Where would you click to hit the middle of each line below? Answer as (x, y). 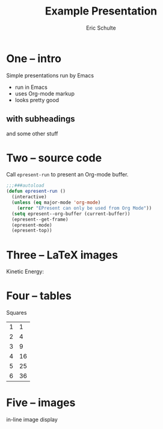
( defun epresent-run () (36, 192)
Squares (17, 313)
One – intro (34, 58)
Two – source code (54, 158)
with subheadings (41, 119)
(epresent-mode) (32, 225)
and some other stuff (32, 134)
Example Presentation (101, 11)
